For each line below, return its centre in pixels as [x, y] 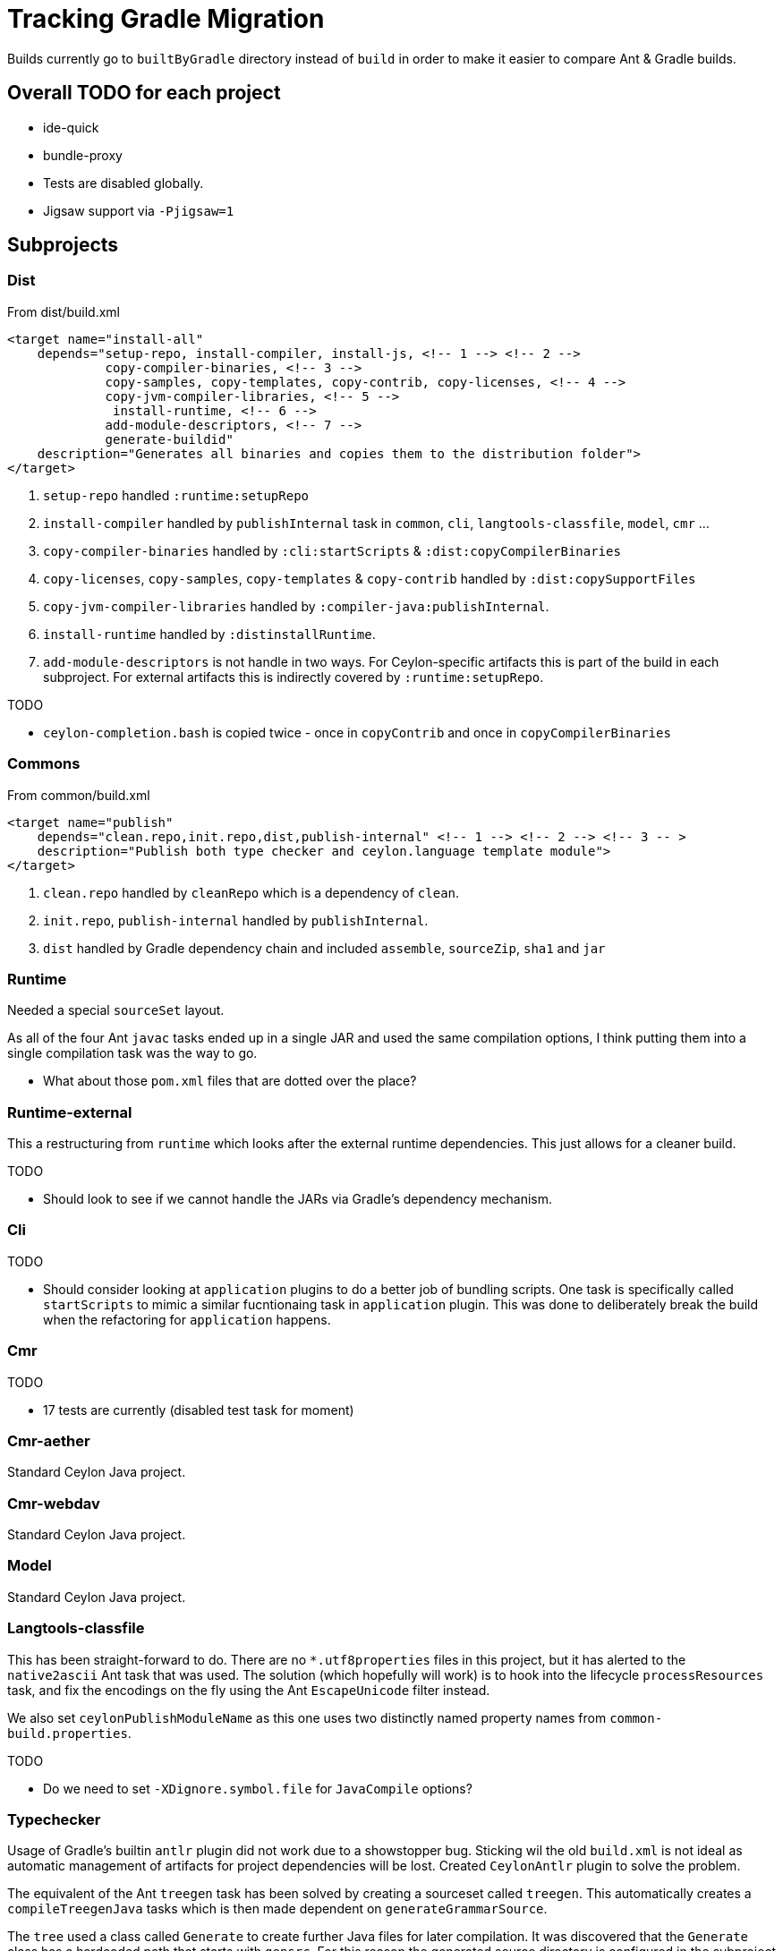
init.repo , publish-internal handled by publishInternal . [236, 920]
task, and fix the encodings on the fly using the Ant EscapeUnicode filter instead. [249, 1690]
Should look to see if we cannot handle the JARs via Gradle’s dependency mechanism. [298, 1199]
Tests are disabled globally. [123, 183]
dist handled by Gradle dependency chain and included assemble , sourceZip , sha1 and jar [324, 948]
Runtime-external [70, 1112]
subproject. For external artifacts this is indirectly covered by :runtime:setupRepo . [294, 677]
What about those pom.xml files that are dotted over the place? [230, 1081]
